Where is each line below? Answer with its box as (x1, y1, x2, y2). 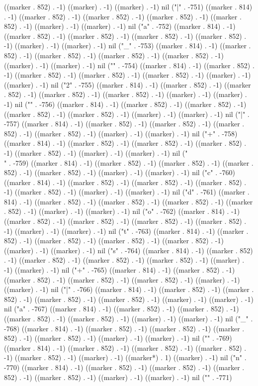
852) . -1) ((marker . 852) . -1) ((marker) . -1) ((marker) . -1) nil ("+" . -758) (4, 128, 238, 138)
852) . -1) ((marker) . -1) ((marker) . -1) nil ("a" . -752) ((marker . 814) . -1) (4, 21, 236, 31)
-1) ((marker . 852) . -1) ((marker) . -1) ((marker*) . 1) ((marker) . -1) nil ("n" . (4, 352, 247, 363)
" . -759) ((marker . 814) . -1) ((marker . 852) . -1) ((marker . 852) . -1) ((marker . (4, 157, 254, 168)
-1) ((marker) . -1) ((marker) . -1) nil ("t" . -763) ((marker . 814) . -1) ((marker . (4, 225, 249, 236)
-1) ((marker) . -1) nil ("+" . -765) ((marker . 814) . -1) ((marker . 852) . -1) (4, 265, 235, 275)
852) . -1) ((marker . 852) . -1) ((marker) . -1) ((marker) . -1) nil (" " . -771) (4, 372, 232, 382)
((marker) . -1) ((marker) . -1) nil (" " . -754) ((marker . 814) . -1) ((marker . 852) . (4, 60, 255, 70)
